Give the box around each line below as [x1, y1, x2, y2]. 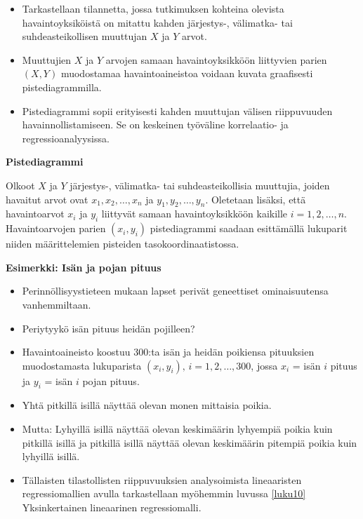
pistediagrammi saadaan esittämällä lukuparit [150, 221, 348, 236]
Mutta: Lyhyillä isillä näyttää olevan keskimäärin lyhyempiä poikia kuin [22, 422, 333, 436]
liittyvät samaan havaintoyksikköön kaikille [101, 206, 288, 221]
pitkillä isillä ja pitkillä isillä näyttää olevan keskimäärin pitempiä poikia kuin [22, 435, 357, 450]
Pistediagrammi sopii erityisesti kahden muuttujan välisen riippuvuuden [22, 103, 333, 118]
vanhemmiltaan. [22, 297, 91, 311]
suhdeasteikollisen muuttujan [22, 29, 147, 43]
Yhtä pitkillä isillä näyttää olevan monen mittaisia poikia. [22, 398, 272, 412]
